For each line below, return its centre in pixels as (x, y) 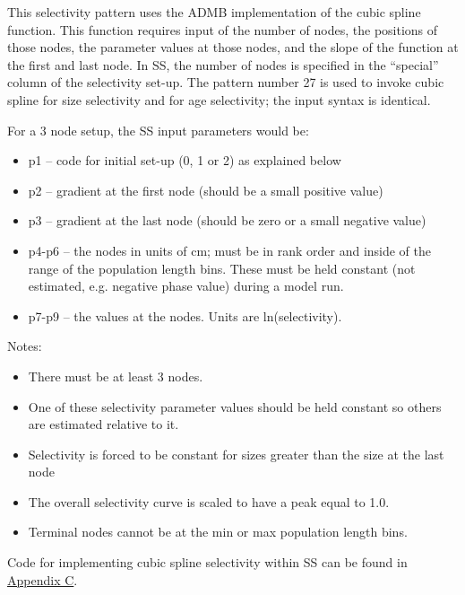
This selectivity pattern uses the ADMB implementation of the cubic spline (214, 12)
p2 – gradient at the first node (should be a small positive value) (206, 190)
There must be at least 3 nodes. (116, 376)
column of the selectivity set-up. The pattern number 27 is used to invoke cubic (226, 82)
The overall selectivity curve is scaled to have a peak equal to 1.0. (209, 501)
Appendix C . (43, 579)
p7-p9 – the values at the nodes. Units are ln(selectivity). (185, 315)
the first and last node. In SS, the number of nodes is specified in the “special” (223, 64)
